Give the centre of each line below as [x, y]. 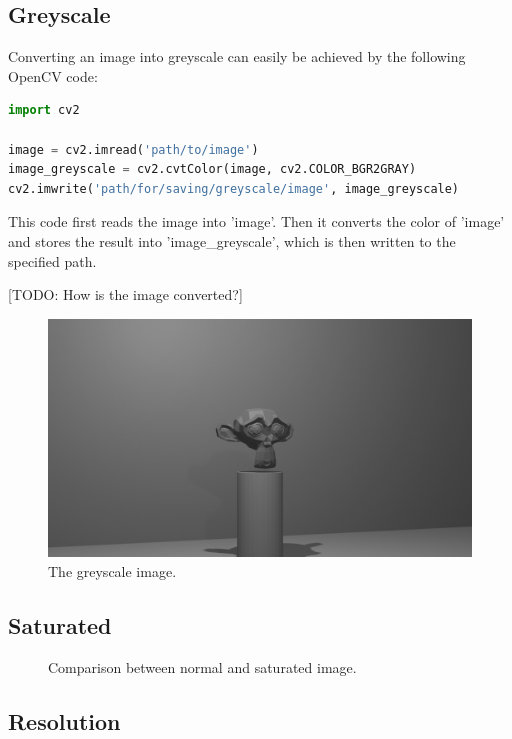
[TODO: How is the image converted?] [125, 294]
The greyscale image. [112, 570]
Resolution [64, 720]
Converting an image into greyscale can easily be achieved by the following [237, 56]
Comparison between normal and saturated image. [202, 666]
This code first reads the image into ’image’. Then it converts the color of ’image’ [256, 221]
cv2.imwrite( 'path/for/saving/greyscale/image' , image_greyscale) [234, 188]
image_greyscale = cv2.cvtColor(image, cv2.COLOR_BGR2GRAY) [212, 169]
